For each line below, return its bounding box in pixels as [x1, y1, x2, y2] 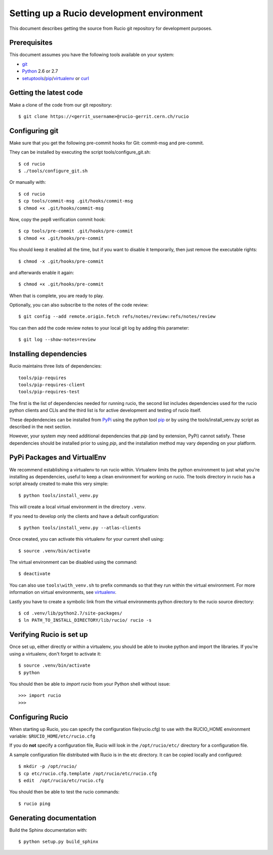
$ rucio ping [18, 800, 51, 806]
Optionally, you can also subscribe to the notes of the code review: [9, 302, 149, 308]
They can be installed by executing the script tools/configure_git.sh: [9, 149, 151, 155]
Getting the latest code [9, 89, 83, 97]
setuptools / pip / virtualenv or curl [22, 75, 89, 81]
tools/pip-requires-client [18, 382, 85, 387]
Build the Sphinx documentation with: [9, 827, 87, 833]
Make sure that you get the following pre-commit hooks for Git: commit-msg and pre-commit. [9, 140, 204, 146]
